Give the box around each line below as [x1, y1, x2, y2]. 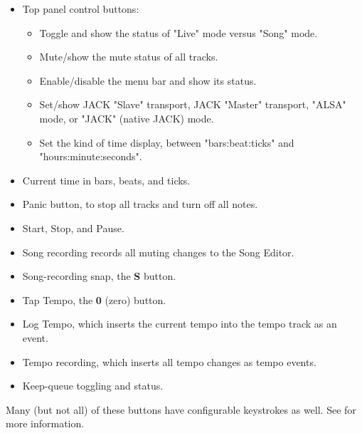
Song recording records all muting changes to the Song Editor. [22, 244, 294, 259]
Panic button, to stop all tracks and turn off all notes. [22, 197, 258, 212]
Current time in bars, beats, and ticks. [22, 172, 191, 187]
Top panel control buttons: [22, 1, 139, 16]
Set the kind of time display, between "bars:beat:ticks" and [39, 135, 294, 150]
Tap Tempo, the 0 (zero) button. [22, 292, 166, 307]
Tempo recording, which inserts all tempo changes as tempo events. [22, 354, 316, 369]
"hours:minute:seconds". [39, 149, 142, 164]
